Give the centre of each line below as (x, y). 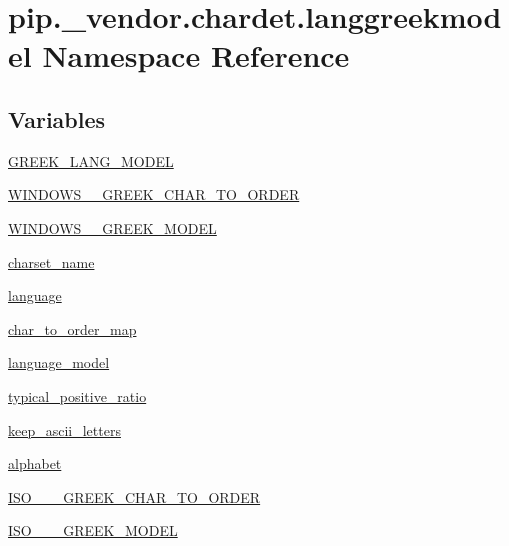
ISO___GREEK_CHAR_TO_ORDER (134, 496)
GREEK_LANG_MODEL (91, 160)
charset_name (51, 261)
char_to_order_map (72, 328)
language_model (59, 362)
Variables (57, 118)
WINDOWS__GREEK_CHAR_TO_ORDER (154, 194)
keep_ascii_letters (64, 429)
